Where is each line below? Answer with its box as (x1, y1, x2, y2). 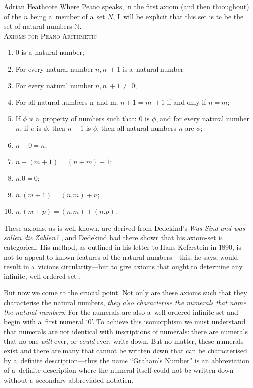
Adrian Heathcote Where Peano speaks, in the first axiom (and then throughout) (4, 1, 249, 11)
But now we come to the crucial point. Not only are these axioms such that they (4, 287, 247, 298)
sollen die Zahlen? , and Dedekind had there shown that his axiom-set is (4, 232, 223, 242)
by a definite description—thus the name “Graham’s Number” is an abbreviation (4, 355, 249, 365)
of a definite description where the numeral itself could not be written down (4, 365, 234, 375)
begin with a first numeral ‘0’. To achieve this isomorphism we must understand (4, 316, 246, 327)
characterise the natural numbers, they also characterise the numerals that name (4, 297, 246, 308)
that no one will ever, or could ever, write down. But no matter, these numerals (4, 336, 244, 346)
